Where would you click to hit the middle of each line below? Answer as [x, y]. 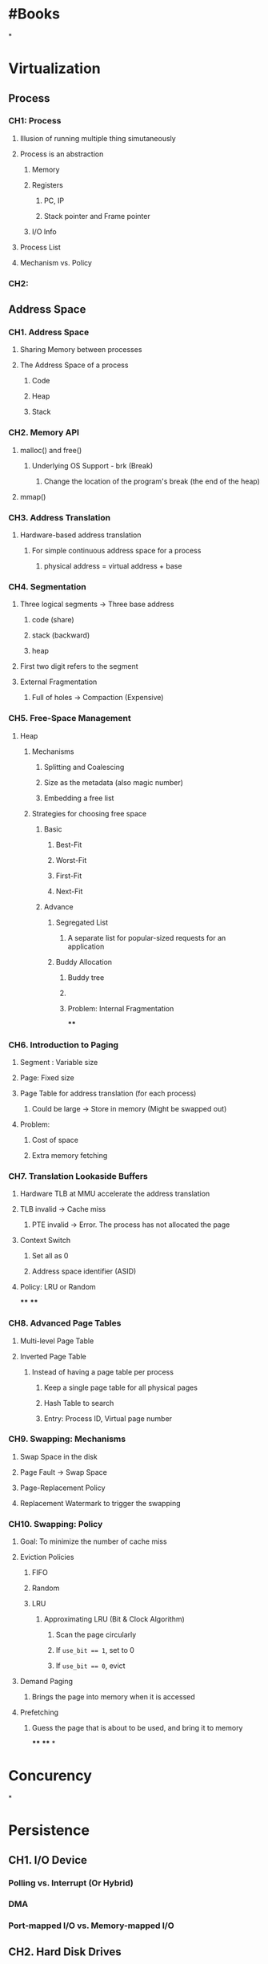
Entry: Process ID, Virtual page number [108, 1418]
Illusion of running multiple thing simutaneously [98, 138]
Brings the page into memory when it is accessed [114, 1697]
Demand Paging [46, 1682]
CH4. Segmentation [47, 586]
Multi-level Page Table [57, 1341]
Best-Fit [69, 844]
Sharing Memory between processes [81, 350]
